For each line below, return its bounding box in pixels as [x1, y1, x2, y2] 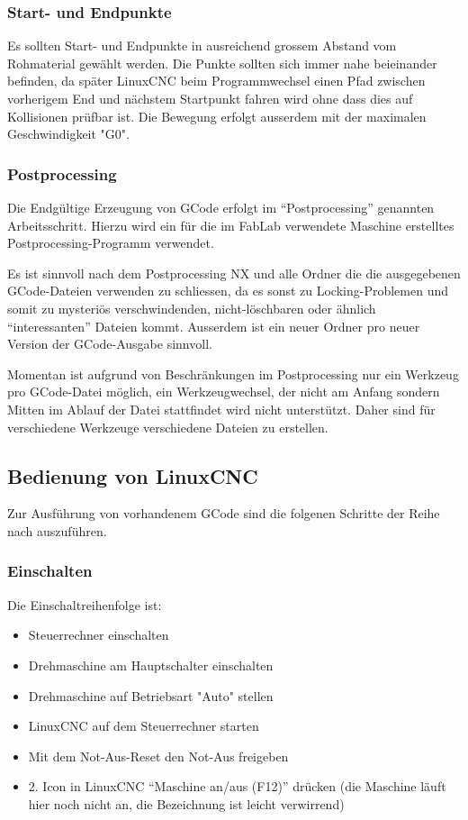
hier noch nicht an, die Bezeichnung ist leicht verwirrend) [28, 794, 345, 813]
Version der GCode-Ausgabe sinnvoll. [7, 334, 212, 353]
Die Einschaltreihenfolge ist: [7, 595, 162, 614]
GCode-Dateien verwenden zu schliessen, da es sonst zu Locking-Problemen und [7, 281, 449, 300]
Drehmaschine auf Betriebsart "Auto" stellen [28, 686, 274, 705]
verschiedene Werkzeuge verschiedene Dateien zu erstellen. [7, 417, 328, 436]
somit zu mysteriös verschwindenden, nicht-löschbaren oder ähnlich [7, 298, 376, 317]
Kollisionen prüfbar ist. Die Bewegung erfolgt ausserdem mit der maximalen [7, 106, 427, 125]
